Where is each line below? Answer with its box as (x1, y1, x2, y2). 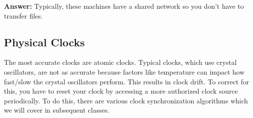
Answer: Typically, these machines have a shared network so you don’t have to (4, 1, 244, 11)
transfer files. (4, 10, 43, 20)
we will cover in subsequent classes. (4, 105, 110, 115)
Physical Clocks (4, 34, 85, 49)
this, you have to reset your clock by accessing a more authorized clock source (4, 86, 238, 96)
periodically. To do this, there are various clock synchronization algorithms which (4, 95, 248, 105)
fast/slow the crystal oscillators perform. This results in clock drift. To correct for (4, 76, 249, 86)
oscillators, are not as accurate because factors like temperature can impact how (4, 66, 245, 77)
